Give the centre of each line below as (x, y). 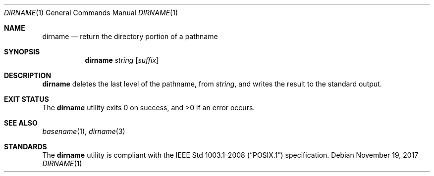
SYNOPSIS (22, 52)
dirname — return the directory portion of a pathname (130, 36)
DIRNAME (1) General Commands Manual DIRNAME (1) (91, 13)
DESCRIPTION (28, 75)
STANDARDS (26, 147)
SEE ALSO (21, 123)
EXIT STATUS (27, 99)
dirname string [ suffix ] (122, 60)
